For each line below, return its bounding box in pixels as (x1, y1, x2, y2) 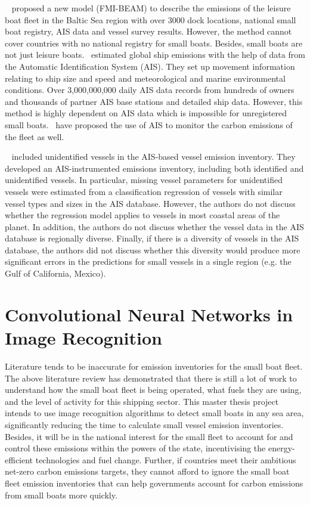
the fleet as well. (5, 130, 64, 142)
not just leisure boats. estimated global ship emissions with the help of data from (5, 48, 305, 61)
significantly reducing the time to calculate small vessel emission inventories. (5, 418, 284, 430)
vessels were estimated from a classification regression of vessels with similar (5, 185, 283, 197)
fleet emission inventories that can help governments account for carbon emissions (5, 476, 303, 489)
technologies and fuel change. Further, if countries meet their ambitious (35, 453, 296, 466)
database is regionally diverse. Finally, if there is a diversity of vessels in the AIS (5, 232, 299, 244)
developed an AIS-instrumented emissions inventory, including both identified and (5, 162, 304, 174)
